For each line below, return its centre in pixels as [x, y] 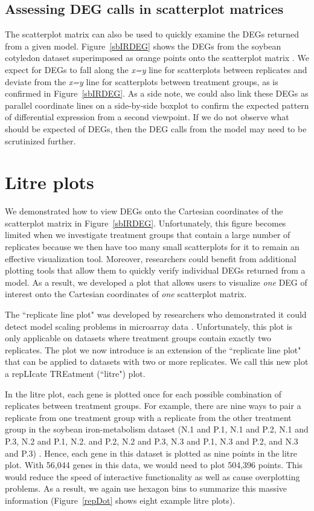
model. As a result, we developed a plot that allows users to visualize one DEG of [156, 282]
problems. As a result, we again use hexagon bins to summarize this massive [146, 488]
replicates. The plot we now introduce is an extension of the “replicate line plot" [153, 349]
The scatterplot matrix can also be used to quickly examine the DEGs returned [152, 34]
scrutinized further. [40, 140]
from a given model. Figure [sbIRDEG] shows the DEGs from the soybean [143, 46]
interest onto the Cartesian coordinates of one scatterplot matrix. [126, 294]
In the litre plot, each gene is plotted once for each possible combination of [143, 394]
